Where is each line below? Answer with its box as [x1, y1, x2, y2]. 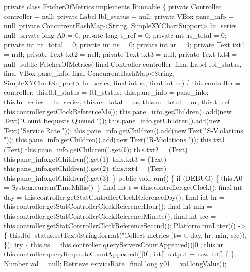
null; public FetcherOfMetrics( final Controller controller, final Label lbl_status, [4, 58, 242, 68]
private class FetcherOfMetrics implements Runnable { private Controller [4, 1, 221, 11]
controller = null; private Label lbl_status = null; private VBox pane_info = [4, 11, 234, 21]
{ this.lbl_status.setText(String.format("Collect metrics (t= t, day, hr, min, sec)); [4, 230, 247, 240]
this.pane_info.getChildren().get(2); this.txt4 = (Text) [4, 163, 167, 173]
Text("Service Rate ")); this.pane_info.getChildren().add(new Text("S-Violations [4, 125, 243, 135]
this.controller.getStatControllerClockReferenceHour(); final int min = [4, 201, 212, 211]
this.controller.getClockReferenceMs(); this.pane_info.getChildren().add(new [4, 106, 232, 116]
